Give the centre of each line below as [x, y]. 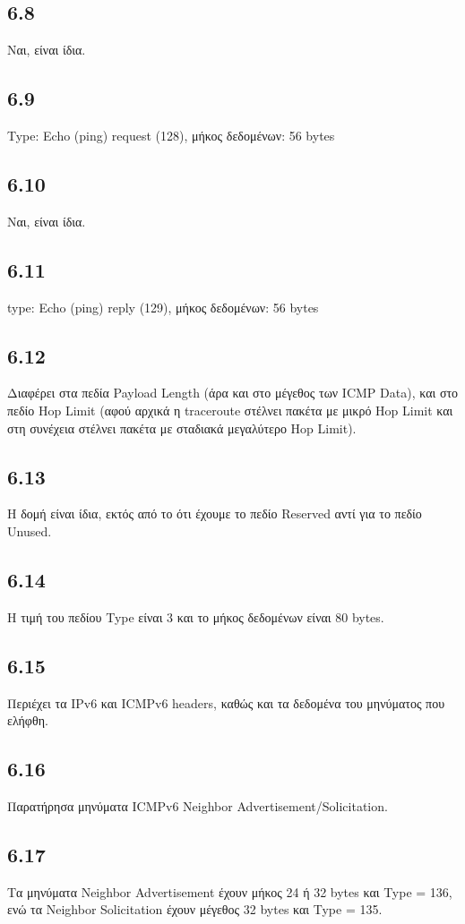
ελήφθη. [28, 720]
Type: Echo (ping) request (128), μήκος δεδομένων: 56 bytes [171, 135]
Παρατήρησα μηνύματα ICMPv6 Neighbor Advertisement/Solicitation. [198, 805]
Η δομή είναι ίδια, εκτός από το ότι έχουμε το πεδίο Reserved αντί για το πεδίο [215, 513]
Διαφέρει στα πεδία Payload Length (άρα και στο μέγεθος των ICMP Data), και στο [233, 393]
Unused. [30, 530]
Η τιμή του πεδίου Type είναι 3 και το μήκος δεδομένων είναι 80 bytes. [196, 616]
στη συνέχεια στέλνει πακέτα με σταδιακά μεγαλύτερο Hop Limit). [182, 428]
